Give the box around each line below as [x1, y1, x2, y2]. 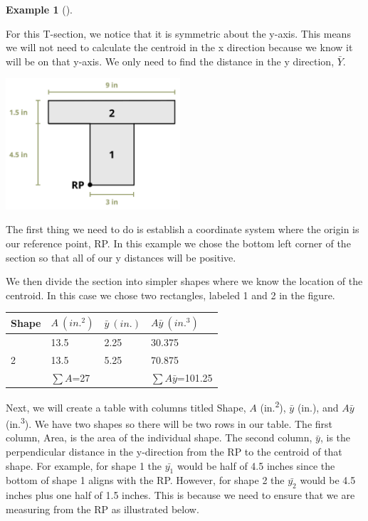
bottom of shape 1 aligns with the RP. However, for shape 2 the [6, 473, 285, 488]
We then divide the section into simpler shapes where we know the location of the [6, 274, 363, 289]
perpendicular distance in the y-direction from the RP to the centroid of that [6, 444, 342, 459]
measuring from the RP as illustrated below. [6, 501, 199, 516]
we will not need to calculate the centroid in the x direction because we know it [6, 40, 353, 55]
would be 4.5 [300, 473, 356, 488]
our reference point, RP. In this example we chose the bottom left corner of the [6, 236, 351, 251]
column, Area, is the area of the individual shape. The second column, [6, 430, 312, 445]
